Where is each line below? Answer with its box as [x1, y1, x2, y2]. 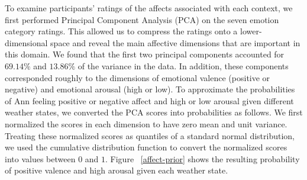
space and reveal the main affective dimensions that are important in [50, 36, 300, 49]
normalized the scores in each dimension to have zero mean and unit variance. [5, 117, 287, 130]
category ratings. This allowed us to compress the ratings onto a [5, 25, 238, 37]
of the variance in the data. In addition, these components [77, 59, 289, 72]
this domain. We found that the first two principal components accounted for [5, 48, 285, 60]
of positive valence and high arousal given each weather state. [5, 164, 228, 176]
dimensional [5, 36, 48, 49]
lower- [240, 25, 262, 37]
